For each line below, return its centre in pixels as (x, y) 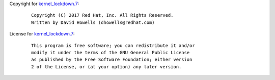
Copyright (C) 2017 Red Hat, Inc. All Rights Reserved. (102, 15)
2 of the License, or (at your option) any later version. (106, 67)
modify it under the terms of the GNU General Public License (111, 52)
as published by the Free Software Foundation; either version (112, 60)
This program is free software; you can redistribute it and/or (113, 45)
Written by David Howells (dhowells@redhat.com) (93, 22)
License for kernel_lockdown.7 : (42, 34)
